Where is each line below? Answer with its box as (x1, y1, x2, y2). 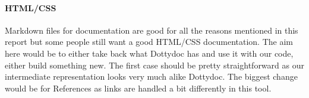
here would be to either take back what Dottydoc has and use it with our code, (5, 47, 294, 59)
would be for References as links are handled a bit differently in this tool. (5, 81, 272, 94)
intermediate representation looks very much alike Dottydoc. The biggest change (5, 70, 298, 83)
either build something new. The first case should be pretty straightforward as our (5, 58, 304, 71)
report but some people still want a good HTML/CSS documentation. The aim (5, 35, 293, 48)
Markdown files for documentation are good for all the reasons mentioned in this (5, 24, 298, 36)
